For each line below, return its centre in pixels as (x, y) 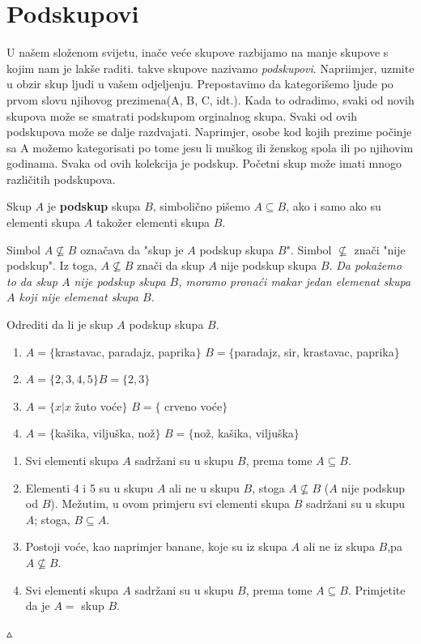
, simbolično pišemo (201, 206)
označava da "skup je (132, 249)
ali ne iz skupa (339, 546)
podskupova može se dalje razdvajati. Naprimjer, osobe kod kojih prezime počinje (209, 132)
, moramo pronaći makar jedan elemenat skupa (295, 281)
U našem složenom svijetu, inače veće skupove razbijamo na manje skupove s (198, 52)
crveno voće (193, 405)
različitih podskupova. (61, 179)
